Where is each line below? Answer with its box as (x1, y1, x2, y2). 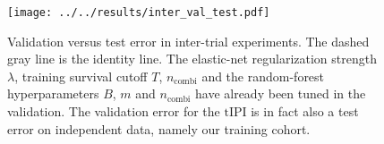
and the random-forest (201, 66, 325, 85)
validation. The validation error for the (7, 102, 220, 121)
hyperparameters (7, 84, 99, 103)
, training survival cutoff (14, 66, 148, 85)
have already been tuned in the (195, 84, 366, 103)
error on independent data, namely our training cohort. (7, 119, 311, 138)
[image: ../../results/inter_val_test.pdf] (7, 6, 270, 19)
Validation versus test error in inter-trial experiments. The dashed (7, 31, 370, 50)
